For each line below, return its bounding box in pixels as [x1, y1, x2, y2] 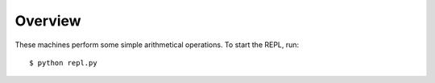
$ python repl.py [29, 58, 97, 67]
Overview [14, 12, 81, 30]
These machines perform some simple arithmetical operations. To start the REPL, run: [14, 40, 300, 49]
